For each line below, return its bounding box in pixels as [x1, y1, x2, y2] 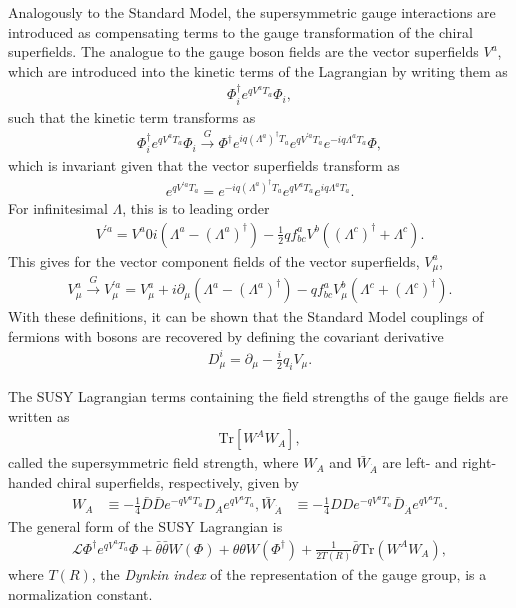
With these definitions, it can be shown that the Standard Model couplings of [8, 306, 484, 327]
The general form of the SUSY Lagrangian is [8, 516, 283, 537]
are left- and [382, 452, 458, 473]
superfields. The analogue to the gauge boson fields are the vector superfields [8, 41, 479, 62]
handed [8, 472, 53, 493]
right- [462, 452, 497, 473]
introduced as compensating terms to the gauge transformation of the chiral [8, 21, 473, 42]
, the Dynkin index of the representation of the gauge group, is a [91, 564, 487, 585]
